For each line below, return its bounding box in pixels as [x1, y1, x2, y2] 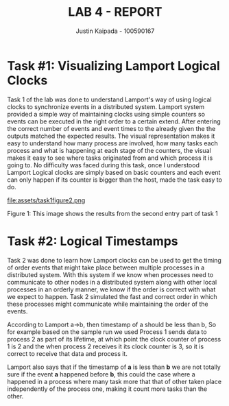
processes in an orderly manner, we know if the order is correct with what [7, 285, 216, 294]
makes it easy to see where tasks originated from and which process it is [7, 154, 213, 162]
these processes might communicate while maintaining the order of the [7, 300, 209, 308]
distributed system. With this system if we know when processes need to [7, 270, 214, 278]
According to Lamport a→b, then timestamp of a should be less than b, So [7, 320, 217, 329]
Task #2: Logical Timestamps [7, 233, 178, 249]
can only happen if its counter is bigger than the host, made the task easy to [7, 176, 223, 184]
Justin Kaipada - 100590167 [75, 27, 155, 35]
